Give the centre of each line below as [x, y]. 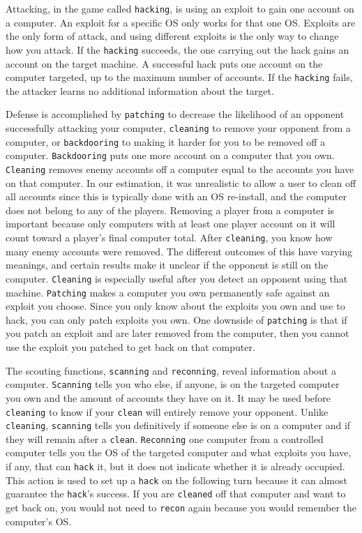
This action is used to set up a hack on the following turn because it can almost [176, 480]
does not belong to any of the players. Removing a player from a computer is [170, 210]
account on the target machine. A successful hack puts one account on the [164, 63]
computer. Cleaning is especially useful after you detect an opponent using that [177, 278]
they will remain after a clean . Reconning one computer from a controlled [165, 438]
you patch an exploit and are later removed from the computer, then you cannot [178, 333]
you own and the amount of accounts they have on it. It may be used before [168, 397]
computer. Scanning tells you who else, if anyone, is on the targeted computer [173, 384]
